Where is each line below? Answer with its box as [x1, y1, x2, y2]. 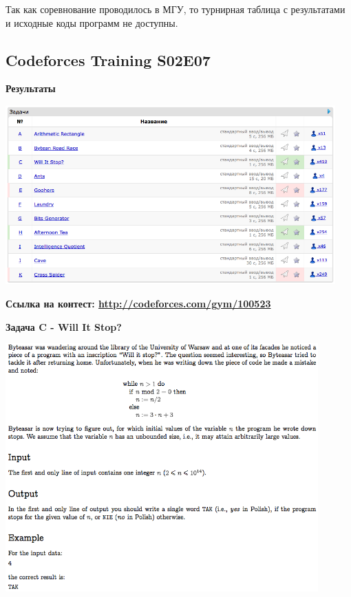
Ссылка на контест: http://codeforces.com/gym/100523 [6, 296, 271, 310]
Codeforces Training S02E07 [6, 49, 211, 70]
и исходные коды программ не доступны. [6, 15, 178, 30]
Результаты [6, 81, 56, 96]
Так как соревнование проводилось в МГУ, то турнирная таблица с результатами [6, 2, 345, 16]
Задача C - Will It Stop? [6, 319, 122, 334]
